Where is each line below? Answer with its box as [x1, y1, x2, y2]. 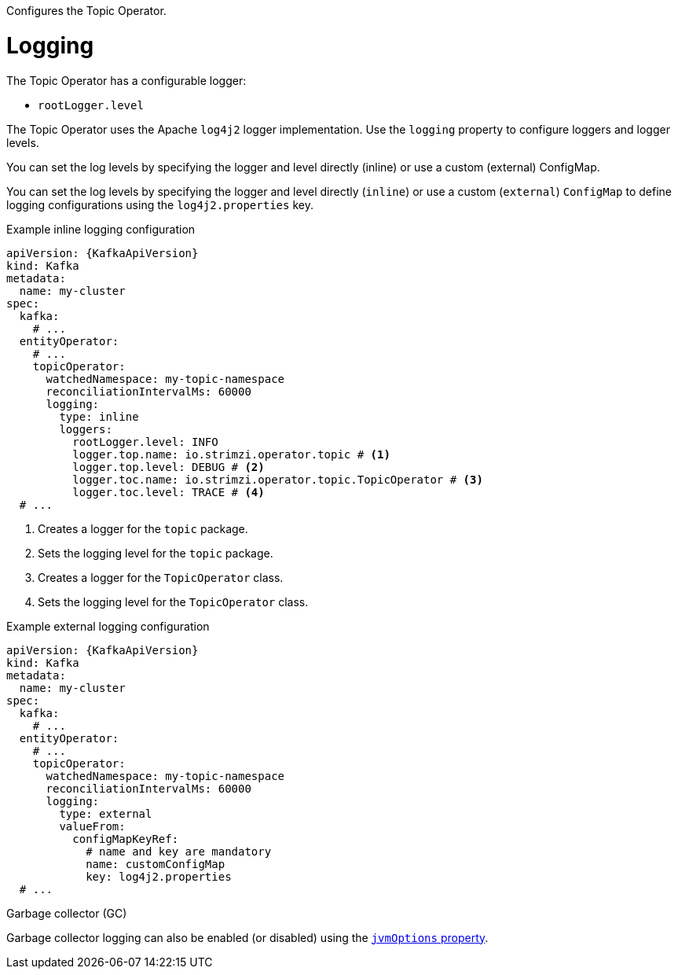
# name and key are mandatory [86, 844, 272, 858]
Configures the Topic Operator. [6, 4, 167, 17]
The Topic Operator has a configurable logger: [6, 73, 247, 87]
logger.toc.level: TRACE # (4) [72, 485, 265, 499]
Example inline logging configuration [6, 222, 196, 236]
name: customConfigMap [86, 857, 225, 870]
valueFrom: [59, 819, 126, 833]
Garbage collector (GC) [6, 906, 127, 920]
